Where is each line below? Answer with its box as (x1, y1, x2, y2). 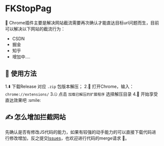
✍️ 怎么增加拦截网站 (5, 113, 66, 122)
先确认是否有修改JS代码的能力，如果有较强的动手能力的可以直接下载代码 (5, 129, 152, 135)
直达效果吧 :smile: (5, 97, 41, 103)
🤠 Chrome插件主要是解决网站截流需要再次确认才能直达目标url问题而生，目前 (5, 20, 159, 25)
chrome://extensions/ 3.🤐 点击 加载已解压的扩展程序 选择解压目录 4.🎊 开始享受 (5, 91, 158, 97)
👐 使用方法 (5, 70, 37, 78)
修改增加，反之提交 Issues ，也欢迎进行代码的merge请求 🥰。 (9, 135, 130, 141)
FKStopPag (5, 3, 52, 14)
